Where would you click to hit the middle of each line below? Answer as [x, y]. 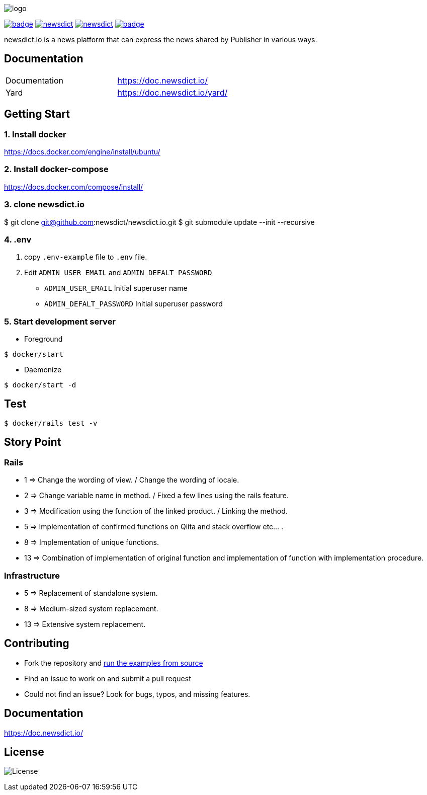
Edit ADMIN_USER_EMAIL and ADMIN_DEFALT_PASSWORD [118, 273]
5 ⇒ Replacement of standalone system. [91, 593]
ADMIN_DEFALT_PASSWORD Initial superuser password [134, 304]
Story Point [33, 442]
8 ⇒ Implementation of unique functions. [92, 542]
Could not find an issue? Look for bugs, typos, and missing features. [137, 694]
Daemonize [43, 370]
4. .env [18, 239]
